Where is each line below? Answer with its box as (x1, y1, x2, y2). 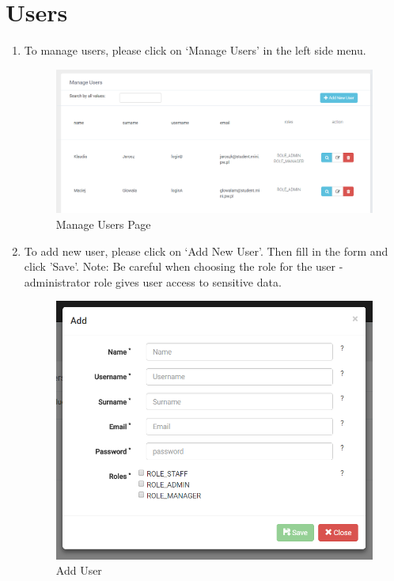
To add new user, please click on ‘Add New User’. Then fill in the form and (24, 242, 388, 259)
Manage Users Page (55, 216, 151, 233)
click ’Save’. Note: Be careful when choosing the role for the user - (24, 258, 343, 275)
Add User (55, 562, 102, 579)
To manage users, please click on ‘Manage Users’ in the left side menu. (24, 42, 366, 59)
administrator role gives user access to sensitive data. (24, 273, 282, 290)
